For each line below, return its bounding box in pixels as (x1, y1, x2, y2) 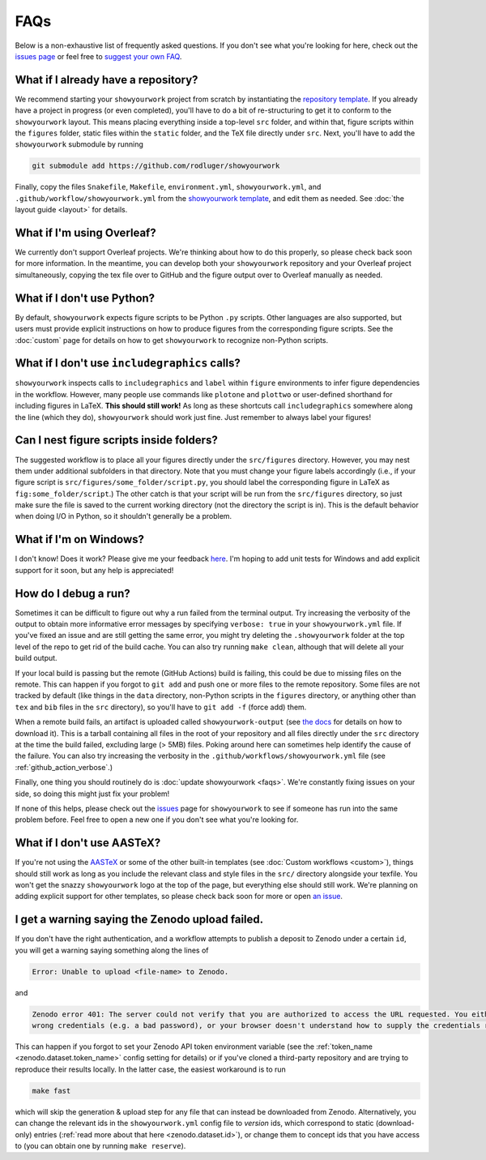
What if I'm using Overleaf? (15, 225, 157, 239)
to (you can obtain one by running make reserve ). (15, 1141, 186, 1150)
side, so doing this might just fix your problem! (15, 789, 170, 798)
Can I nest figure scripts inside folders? (15, 434, 218, 447)
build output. (15, 653, 58, 663)
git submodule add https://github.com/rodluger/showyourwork (32, 161, 280, 170)
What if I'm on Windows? (15, 533, 145, 546)
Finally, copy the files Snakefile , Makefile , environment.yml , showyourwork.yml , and (15, 182, 322, 192)
